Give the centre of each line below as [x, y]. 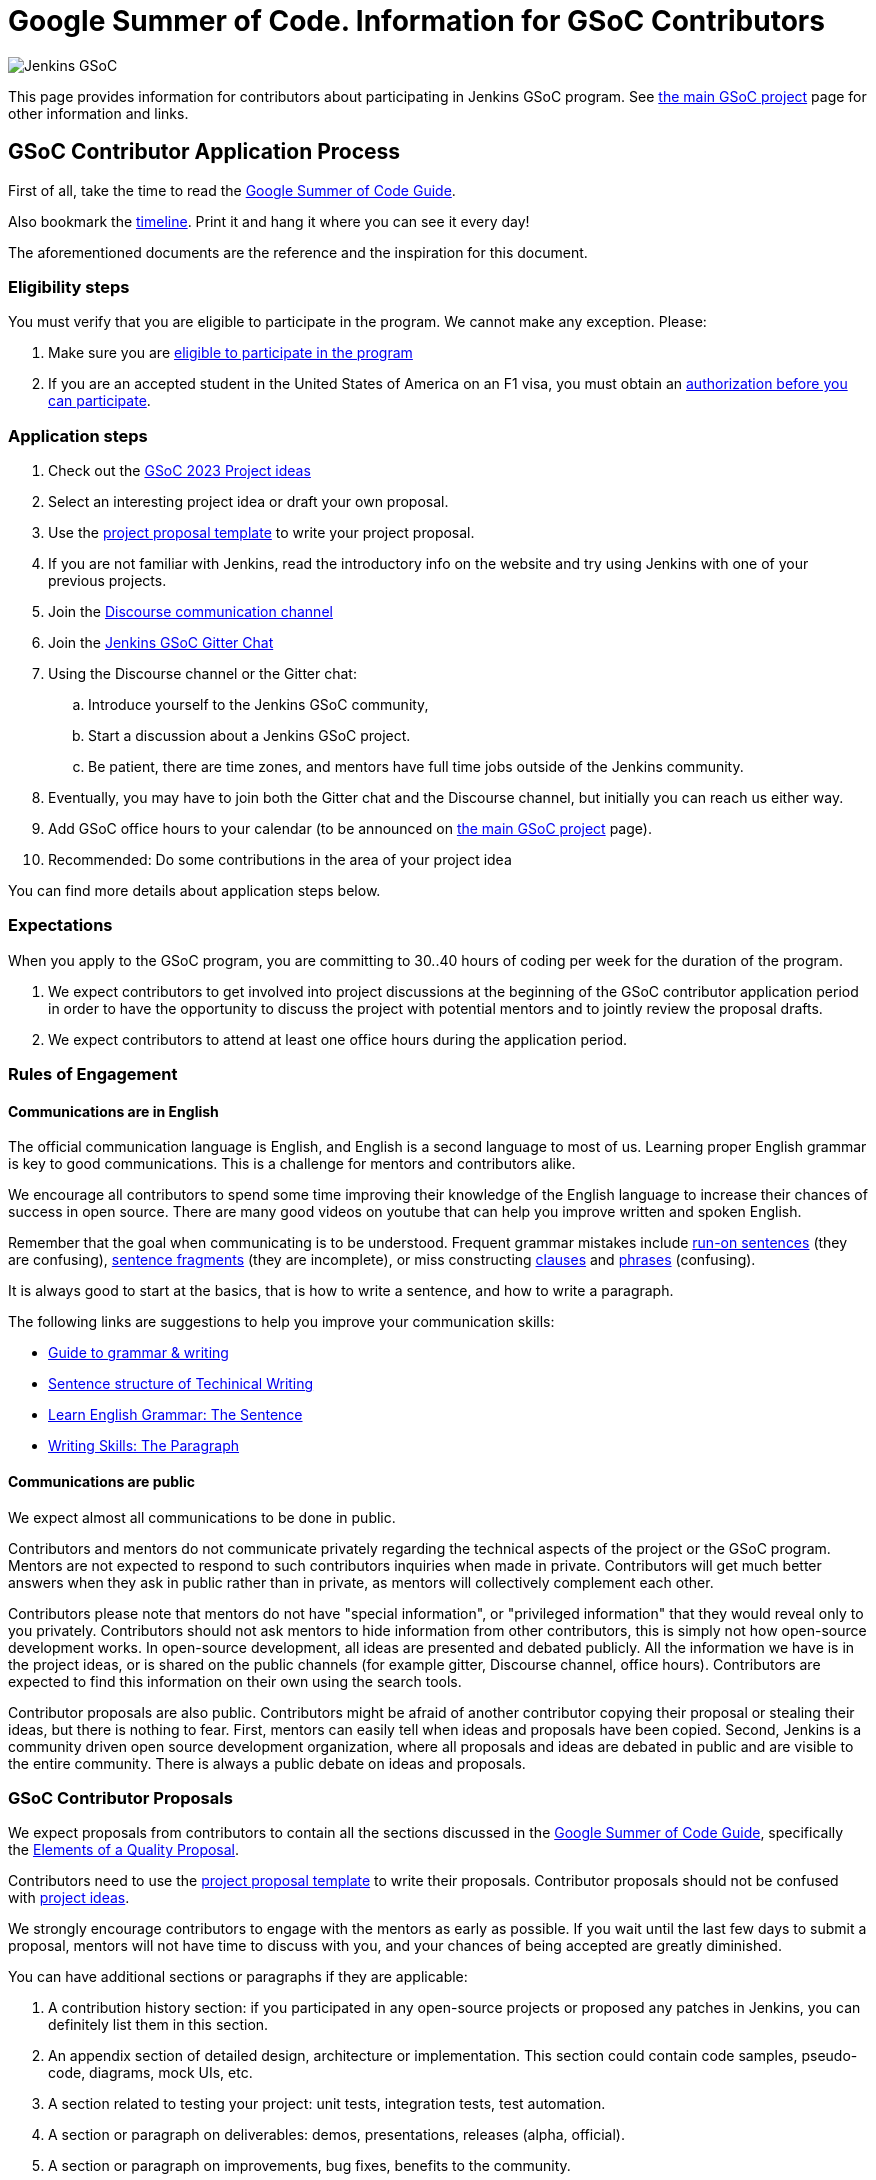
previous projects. [107, 581]
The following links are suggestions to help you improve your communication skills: [281, 1322]
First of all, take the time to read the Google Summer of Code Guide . [232, 190]
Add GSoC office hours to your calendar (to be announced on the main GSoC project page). [350, 829]
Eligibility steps [69, 286]
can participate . [99, 401]
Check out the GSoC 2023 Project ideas [179, 471]
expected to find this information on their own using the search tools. [235, 1681]
